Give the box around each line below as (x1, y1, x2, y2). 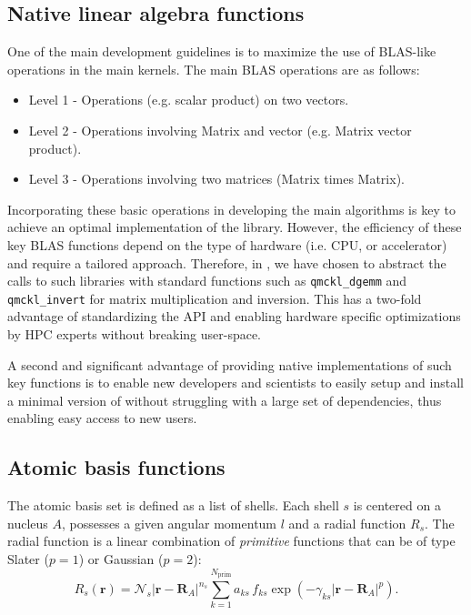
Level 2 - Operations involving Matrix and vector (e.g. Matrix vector (28, 120, 412, 139)
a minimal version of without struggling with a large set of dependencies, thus (7, 390, 442, 409)
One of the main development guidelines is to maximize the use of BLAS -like (7, 42, 436, 61)
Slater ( (7, 549, 49, 568)
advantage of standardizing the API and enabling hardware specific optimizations (7, 307, 461, 326)
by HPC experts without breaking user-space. (7, 325, 262, 344)
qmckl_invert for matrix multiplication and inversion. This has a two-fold (7, 288, 422, 307)
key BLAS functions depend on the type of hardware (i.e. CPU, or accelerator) (7, 235, 447, 254)
